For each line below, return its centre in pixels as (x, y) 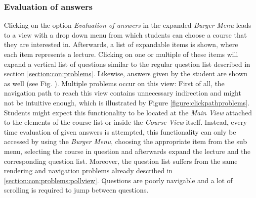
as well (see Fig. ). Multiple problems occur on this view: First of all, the (114, 83)
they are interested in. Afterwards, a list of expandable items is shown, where (121, 44)
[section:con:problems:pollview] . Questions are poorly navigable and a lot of (118, 180)
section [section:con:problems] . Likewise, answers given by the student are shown (126, 74)
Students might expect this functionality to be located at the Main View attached (128, 112)
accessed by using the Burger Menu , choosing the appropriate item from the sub (126, 141)
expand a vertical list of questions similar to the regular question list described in (127, 64)
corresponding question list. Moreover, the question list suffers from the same (121, 161)
